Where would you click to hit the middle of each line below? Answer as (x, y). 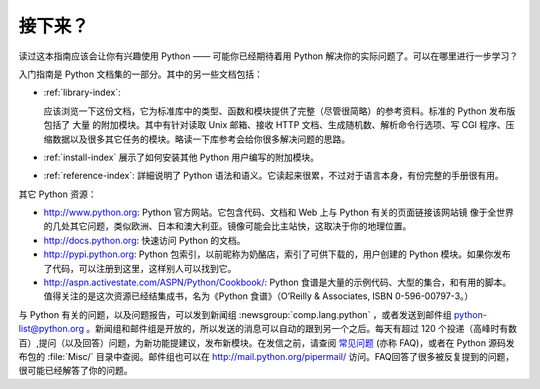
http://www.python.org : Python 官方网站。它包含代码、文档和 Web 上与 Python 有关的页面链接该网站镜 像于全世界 (278, 212)
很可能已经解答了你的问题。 (75, 371)
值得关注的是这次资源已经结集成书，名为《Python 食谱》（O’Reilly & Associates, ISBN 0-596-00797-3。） (258, 296)
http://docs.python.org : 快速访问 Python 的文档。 (144, 240)
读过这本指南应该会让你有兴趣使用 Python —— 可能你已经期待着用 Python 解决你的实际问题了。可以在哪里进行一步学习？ (268, 56)
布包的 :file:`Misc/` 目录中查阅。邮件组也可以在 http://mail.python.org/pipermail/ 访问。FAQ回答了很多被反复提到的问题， (266, 356)
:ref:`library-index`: (82, 92)
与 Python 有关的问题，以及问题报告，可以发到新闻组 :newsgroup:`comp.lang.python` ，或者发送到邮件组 (235, 314)
